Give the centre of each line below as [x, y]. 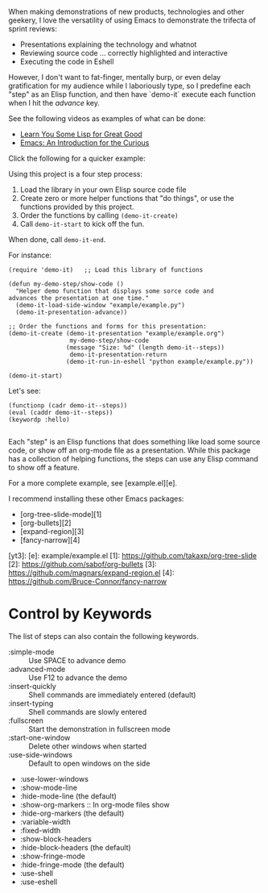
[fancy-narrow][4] [50, 540]
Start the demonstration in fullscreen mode [99, 728]
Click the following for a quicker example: [77, 158]
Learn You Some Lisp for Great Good [81, 134]
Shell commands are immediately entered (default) [112, 695]
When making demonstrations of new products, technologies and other [127, 12]
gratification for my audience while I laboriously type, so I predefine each [130, 86]
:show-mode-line [49, 787]
